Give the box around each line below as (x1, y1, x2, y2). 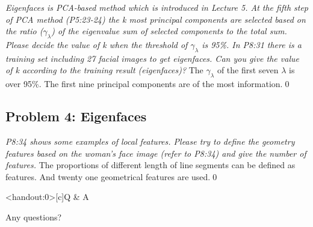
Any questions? (5, 210, 62, 223)
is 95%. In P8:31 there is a (202, 38, 302, 50)
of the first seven (217, 64, 279, 76)
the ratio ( (5, 25, 43, 37)
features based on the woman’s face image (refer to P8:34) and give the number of (5, 147, 306, 159)
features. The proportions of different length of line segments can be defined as (5, 159, 296, 171)
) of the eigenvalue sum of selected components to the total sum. (51, 25, 287, 37)
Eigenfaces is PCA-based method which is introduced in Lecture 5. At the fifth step (5, 1, 309, 13)
